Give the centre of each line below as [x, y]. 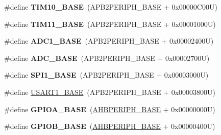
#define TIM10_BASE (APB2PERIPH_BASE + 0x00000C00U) [111, 7]
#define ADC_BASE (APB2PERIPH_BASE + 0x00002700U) [107, 58]
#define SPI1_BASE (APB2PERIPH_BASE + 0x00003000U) [106, 75]
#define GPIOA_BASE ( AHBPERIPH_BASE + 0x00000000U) [110, 109]
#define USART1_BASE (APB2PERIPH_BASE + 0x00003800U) [110, 92]
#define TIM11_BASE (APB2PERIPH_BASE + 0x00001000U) [110, 24]
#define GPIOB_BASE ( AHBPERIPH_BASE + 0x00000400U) [110, 126]
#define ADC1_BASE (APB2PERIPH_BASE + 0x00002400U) [109, 41]
